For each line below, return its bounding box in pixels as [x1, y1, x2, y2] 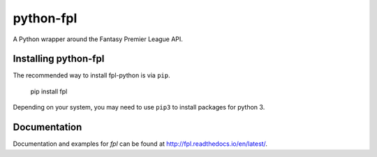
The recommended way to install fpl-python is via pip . [13, 71, 170, 80]
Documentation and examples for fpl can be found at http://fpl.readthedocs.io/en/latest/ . [13, 140, 268, 148]
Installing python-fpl [13, 53, 105, 65]
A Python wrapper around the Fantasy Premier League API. [13, 35, 183, 43]
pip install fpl [30, 87, 68, 96]
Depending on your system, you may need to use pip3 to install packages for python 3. [13, 103, 265, 112]
